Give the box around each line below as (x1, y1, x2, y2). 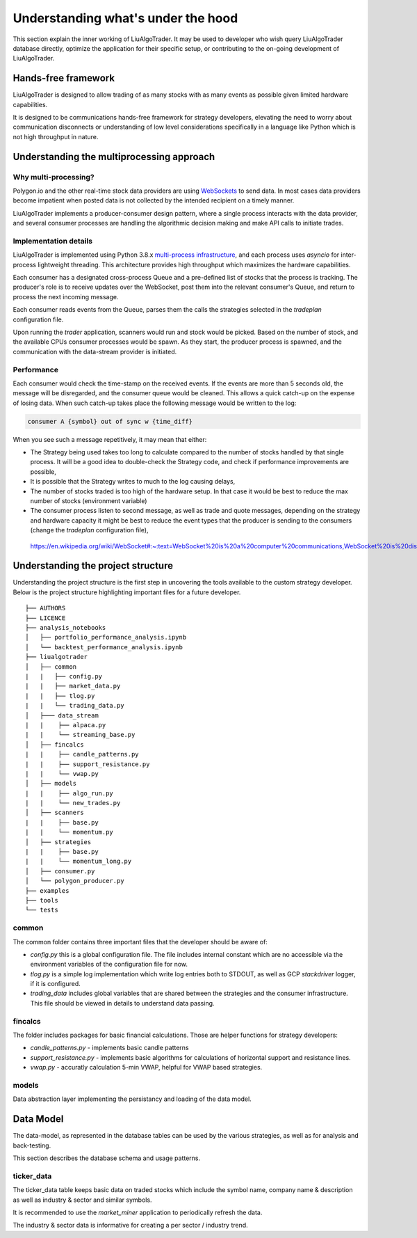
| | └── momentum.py (25, 828, 114, 836)
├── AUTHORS (25, 604, 66, 612)
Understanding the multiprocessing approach (13, 150, 215, 163)
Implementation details (13, 236, 93, 246)
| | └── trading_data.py (25, 701, 124, 710)
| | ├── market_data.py (25, 682, 121, 690)
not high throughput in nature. (13, 132, 99, 141)
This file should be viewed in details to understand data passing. (30, 999, 215, 1007)
